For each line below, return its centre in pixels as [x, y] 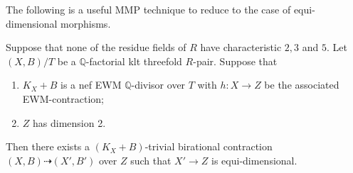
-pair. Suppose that [235, 61]
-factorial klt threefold [134, 61]
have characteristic [241, 47]
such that [151, 160]
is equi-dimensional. [254, 160]
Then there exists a [48, 146]
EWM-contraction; [63, 98]
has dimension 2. [69, 122]
